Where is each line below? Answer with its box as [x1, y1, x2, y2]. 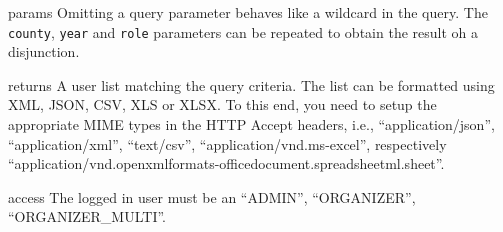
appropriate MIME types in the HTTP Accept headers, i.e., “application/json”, [8, 114, 495, 135]
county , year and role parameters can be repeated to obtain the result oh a [8, 21, 478, 42]
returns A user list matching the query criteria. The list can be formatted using [8, 74, 495, 95]
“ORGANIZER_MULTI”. [8, 206, 166, 227]
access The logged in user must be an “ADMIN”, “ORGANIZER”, [8, 186, 416, 207]
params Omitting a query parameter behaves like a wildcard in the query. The [8, 2, 488, 22]
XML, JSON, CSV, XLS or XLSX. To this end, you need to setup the [8, 94, 437, 115]
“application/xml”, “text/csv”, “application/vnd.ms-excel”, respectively [8, 133, 447, 154]
